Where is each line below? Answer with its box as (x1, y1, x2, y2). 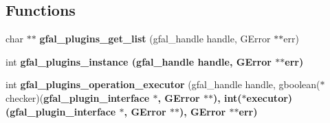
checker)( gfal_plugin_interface (5, 90, 150, 105)
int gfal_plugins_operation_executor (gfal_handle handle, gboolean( (5, 77, 320, 92)
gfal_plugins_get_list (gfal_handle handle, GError (39, 31, 271, 46)
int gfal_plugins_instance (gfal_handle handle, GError (5, 54, 272, 68)
